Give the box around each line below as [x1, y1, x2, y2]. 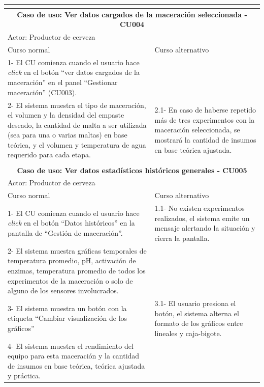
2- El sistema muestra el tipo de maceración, [8, 99, 146, 110]
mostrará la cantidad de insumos [154, 134, 256, 145]
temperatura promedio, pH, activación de [8, 255, 136, 266]
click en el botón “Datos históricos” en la [8, 217, 135, 228]
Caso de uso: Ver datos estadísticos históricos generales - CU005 [17, 164, 247, 175]
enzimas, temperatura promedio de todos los [8, 265, 146, 275]
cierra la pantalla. [154, 232, 210, 243]
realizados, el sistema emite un [154, 212, 250, 223]
